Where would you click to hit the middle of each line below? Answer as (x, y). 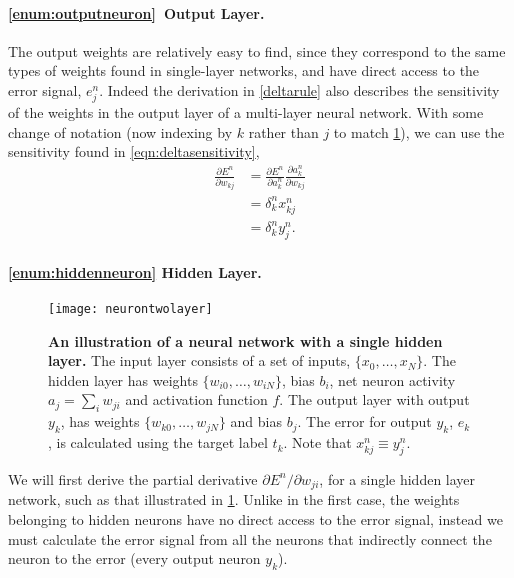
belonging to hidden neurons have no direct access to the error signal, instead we (255, 518)
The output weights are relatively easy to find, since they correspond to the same (257, 50)
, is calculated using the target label (158, 442)
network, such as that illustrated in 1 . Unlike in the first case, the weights (234, 499)
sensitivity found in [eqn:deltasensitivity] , (134, 151)
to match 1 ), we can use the (419, 131)
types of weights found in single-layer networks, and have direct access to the (244, 70)
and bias (256, 421)
